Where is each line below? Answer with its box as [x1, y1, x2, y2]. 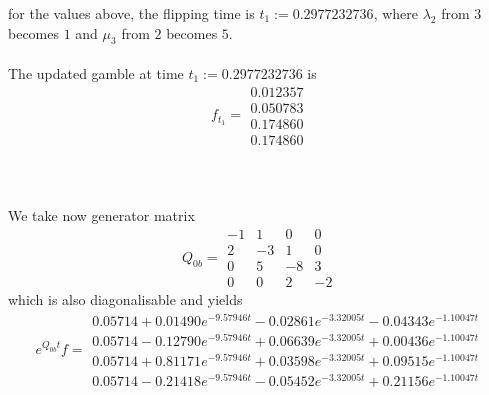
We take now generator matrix [8, 205, 195, 226]
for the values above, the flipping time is [8, 3, 255, 23]
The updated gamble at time [8, 62, 184, 83]
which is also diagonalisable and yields [8, 289, 243, 310]
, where [373, 3, 418, 23]
